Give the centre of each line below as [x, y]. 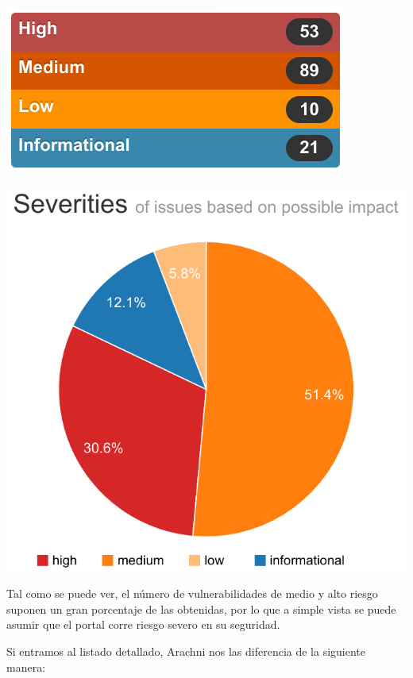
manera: [26, 666]
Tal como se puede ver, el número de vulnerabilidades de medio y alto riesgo [192, 593]
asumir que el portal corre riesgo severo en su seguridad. [143, 624]
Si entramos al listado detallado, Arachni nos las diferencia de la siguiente [186, 651]
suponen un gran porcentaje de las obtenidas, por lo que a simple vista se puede [201, 609]
